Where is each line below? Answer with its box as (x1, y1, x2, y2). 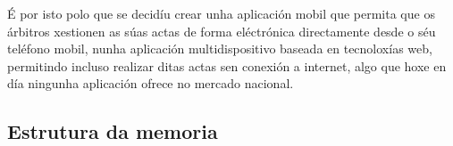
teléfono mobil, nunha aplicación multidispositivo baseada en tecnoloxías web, (7, 39, 432, 58)
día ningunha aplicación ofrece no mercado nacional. (7, 74, 294, 93)
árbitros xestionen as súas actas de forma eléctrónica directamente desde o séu (7, 21, 436, 40)
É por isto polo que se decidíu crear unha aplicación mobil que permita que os (7, 4, 435, 22)
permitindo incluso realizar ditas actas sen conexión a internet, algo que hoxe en (7, 56, 447, 75)
